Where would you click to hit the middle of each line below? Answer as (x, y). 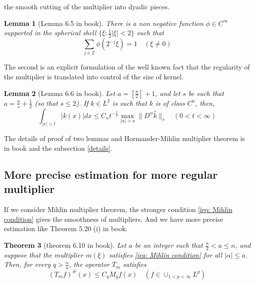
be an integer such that (169, 245)
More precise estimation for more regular (111, 175)
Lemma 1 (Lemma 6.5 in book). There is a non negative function (104, 23)
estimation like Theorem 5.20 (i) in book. (66, 228)
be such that (206, 93)
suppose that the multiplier (44, 254)
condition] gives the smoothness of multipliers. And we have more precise (114, 219)
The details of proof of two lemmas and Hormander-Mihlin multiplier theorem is (125, 138)
